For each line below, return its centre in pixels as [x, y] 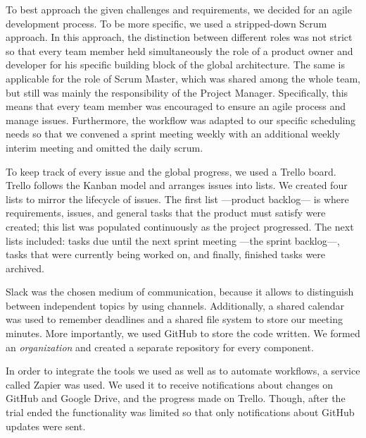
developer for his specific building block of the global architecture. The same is [175, 65]
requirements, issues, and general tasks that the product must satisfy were [166, 213]
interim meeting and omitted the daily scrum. [105, 147]
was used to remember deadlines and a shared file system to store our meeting [174, 319]
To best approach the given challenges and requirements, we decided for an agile [179, 9]
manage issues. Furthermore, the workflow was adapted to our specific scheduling [181, 120]
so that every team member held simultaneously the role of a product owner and [179, 50]
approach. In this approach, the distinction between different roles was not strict [179, 37]
